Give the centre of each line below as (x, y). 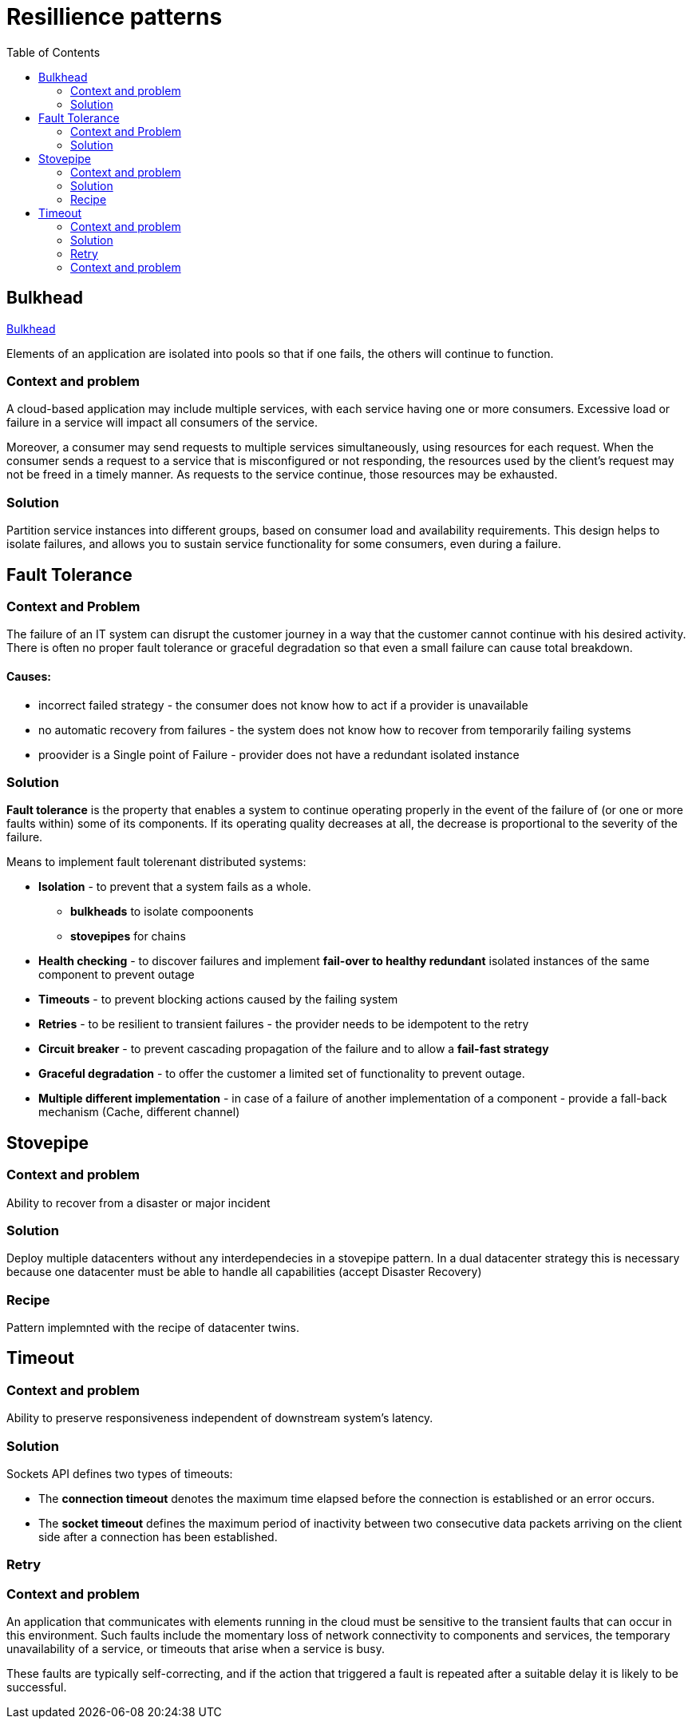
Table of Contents (53, 52)
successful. (37, 1687)
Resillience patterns (115, 17)
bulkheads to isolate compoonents (162, 912)
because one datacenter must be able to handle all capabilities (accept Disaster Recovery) (244, 1272)
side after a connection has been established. (158, 1536)
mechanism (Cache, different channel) (139, 1112)
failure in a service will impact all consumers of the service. (162, 423)
